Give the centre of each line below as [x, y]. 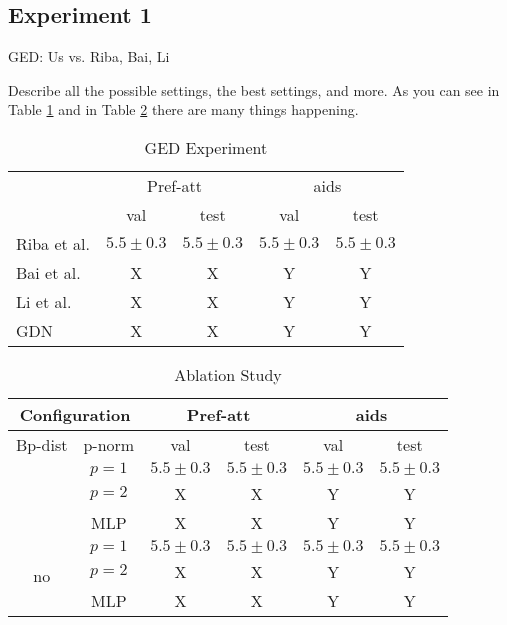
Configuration [75, 414]
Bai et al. [48, 272]
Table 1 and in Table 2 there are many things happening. [183, 109]
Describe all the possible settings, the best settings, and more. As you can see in [254, 89]
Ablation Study [228, 374]
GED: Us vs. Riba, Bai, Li [89, 56]
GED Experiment [206, 147]
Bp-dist [42, 444]
